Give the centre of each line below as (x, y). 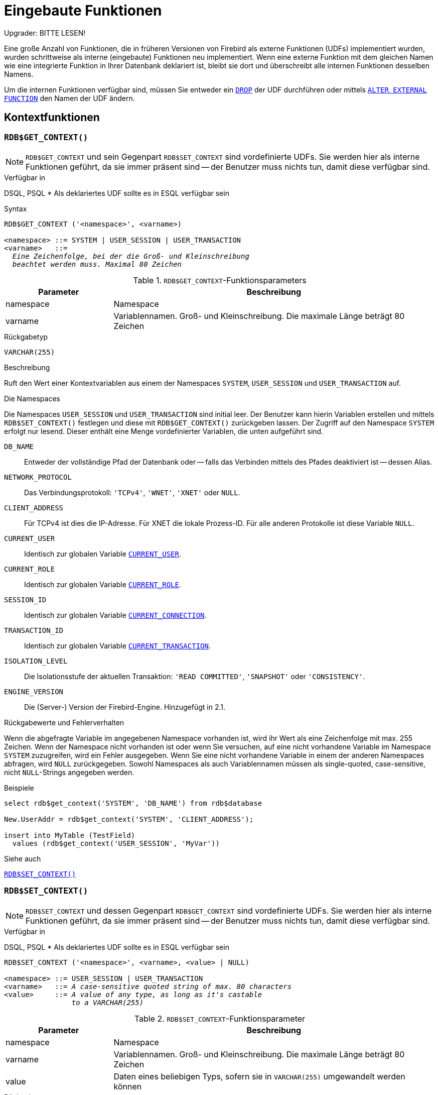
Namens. (19, 74)
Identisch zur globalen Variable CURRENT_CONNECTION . (115, 615)
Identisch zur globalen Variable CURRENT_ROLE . (103, 584)
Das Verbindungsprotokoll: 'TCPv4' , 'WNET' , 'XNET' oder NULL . (132, 492)
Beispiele (19, 788)
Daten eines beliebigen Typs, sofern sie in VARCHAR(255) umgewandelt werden (259, 1076)
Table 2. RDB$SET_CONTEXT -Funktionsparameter (220, 1018)
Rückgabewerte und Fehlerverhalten (64, 722)
